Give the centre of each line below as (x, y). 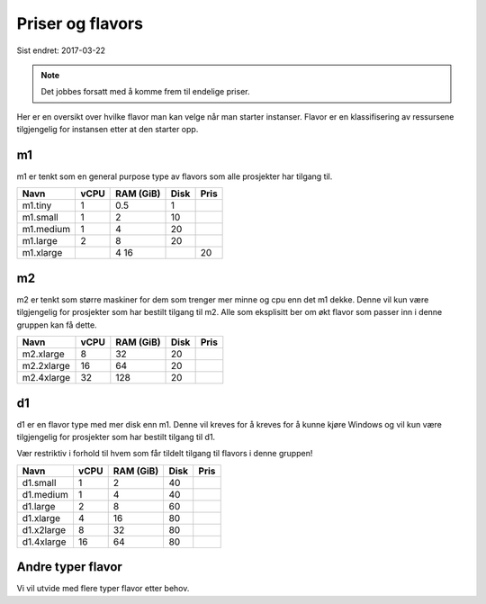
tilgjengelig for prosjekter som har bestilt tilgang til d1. (116, 437)
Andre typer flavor (70, 567)
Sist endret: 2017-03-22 (61, 50)
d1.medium (45, 494)
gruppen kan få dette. (57, 325)
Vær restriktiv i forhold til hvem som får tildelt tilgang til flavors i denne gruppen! (165, 454)
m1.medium (46, 230)
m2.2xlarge (46, 366)
